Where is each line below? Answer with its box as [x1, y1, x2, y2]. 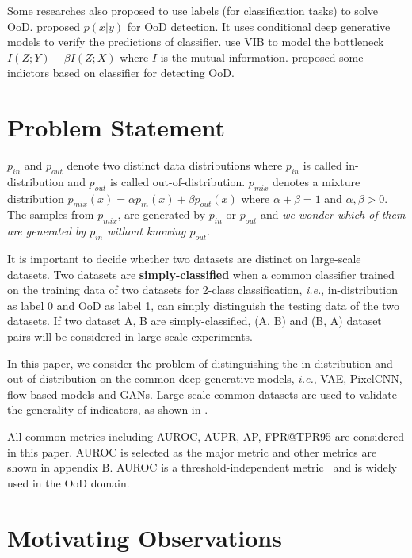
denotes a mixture [272, 173, 360, 189]
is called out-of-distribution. [110, 173, 246, 189]
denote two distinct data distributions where [67, 157, 283, 174]
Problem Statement [7, 111, 225, 143]
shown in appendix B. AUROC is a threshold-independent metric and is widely [7, 459, 397, 476]
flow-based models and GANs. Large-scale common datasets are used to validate [7, 385, 397, 402]
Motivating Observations [7, 521, 282, 553]
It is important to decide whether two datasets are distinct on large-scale [7, 250, 361, 267]
